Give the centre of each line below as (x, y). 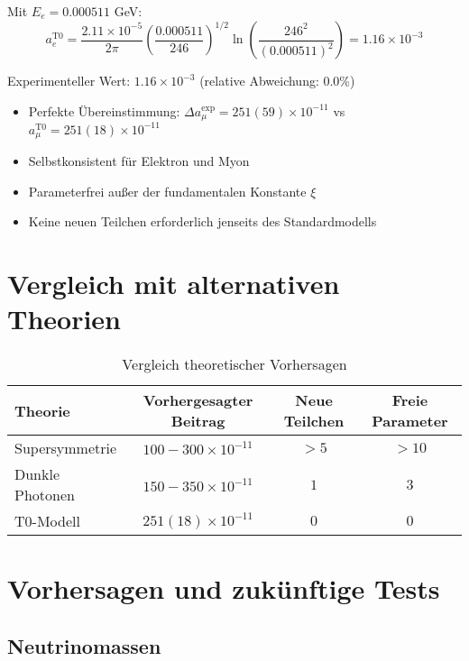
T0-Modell (47, 521)
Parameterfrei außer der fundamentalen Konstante (167, 191)
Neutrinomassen (84, 645)
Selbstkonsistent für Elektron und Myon (139, 161)
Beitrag (198, 421)
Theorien (64, 319)
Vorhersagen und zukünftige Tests (224, 588)
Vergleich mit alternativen (174, 284)
